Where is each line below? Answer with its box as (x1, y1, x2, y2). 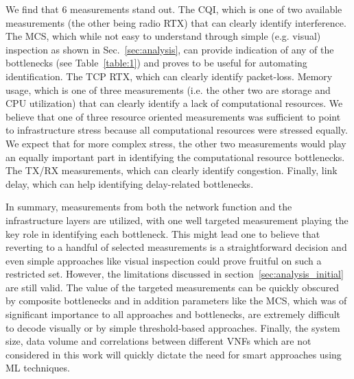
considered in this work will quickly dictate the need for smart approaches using (5, 347, 342, 361)
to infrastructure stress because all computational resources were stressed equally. (5, 123, 348, 137)
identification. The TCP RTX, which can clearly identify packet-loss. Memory (5, 69, 333, 83)
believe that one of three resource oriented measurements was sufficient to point (5, 109, 341, 123)
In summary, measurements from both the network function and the (5, 199, 292, 214)
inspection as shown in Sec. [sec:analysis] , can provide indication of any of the (5, 42, 334, 56)
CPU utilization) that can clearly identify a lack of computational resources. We (5, 96, 343, 110)
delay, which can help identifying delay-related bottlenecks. (5, 176, 254, 191)
